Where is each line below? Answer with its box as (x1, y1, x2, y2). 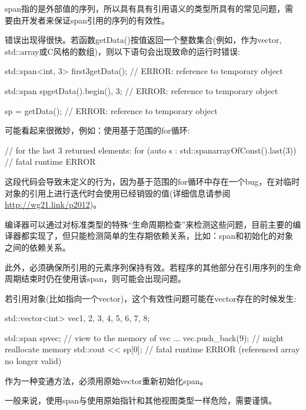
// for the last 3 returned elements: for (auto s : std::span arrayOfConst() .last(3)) (5, 144, 297, 156)
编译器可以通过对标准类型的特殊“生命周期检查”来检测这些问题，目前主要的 (5, 218, 293, 230)
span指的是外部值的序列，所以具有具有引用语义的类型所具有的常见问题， (5, 2, 285, 14)
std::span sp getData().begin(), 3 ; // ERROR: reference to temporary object (5, 84, 278, 96)
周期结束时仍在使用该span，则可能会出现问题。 (5, 272, 187, 285)
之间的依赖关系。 (5, 241, 71, 253)
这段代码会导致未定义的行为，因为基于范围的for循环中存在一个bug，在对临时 (5, 175, 300, 187)
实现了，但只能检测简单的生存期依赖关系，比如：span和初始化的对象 (29, 229, 294, 242)
